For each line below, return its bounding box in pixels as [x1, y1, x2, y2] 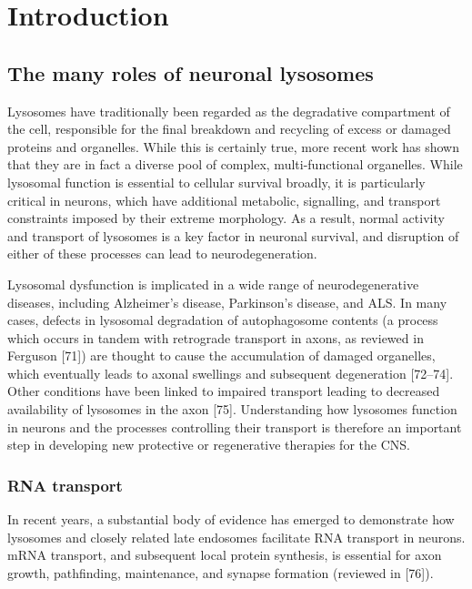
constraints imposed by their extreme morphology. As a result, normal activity [7, 208, 445, 228]
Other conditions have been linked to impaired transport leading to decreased [7, 381, 440, 401]
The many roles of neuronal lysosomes [7, 58, 374, 86]
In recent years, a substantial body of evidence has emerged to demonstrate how [7, 510, 455, 529]
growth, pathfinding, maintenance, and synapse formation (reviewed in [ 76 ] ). [7, 563, 434, 582]
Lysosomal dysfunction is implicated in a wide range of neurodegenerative [7, 274, 419, 293]
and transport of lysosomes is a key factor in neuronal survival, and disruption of [7, 226, 459, 245]
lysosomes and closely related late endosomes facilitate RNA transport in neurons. [7, 527, 466, 546]
